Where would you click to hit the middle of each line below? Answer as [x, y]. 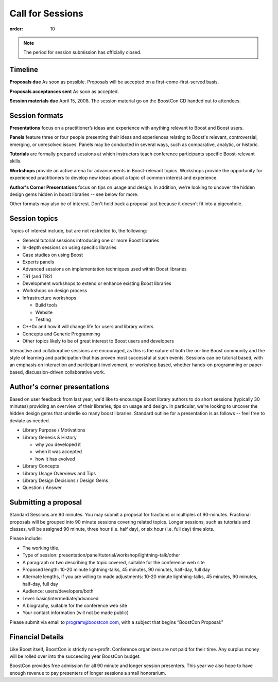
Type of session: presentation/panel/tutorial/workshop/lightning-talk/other [101, 555]
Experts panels [38, 262]
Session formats [37, 115]
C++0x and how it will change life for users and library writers [88, 327]
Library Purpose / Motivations [54, 430]
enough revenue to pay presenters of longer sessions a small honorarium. [88, 673]
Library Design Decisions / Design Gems [65, 480]
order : [16, 29]
